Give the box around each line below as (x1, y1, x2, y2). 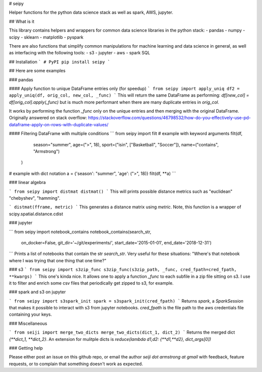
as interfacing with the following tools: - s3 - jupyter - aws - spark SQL (9, 50, 150, 56)
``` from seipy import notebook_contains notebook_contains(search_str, (9, 229, 151, 235)
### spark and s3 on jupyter (9, 289, 66, 295)
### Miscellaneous (9, 321, 48, 326)
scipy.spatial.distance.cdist (9, 211, 63, 217)
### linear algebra (9, 180, 46, 186)
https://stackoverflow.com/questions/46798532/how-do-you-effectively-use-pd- (88, 115, 251, 121)
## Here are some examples (9, 68, 65, 74)
